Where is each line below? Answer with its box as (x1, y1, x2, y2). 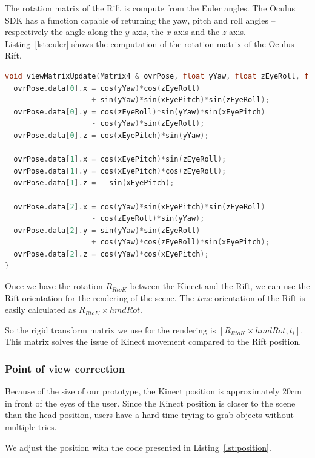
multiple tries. (5, 420, 57, 433)
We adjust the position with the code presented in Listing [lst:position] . (5, 440, 271, 453)
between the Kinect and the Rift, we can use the (130, 280, 310, 292)
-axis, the (129, 25, 164, 38)
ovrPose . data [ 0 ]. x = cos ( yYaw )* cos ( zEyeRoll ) (13, 83, 201, 93)
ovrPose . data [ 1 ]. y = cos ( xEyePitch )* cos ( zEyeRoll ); (13, 166, 227, 175)
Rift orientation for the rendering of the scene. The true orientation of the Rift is (5, 291, 305, 304)
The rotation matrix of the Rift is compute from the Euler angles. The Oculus (5, 2, 296, 14)
